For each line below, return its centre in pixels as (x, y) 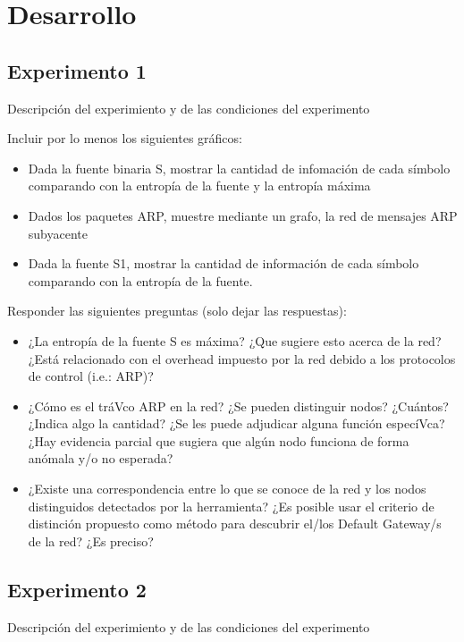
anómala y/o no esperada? (101, 458)
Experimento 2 (77, 589)
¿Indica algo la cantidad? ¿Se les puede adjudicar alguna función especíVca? (236, 423)
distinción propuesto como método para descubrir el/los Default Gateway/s (235, 524)
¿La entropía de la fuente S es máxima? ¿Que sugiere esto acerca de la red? (235, 340)
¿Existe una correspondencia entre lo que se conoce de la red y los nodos (227, 489)
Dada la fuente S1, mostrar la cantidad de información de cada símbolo (224, 263)
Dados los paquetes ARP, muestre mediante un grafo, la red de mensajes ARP (243, 215)
